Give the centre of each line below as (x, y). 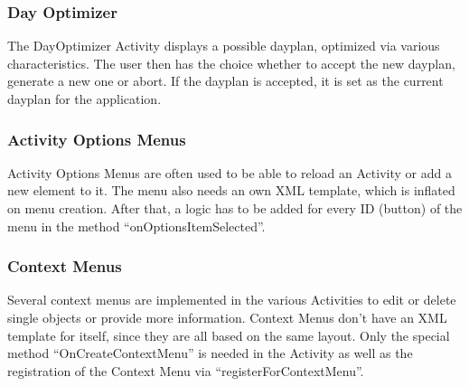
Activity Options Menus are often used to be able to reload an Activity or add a (230, 172)
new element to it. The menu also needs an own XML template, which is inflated (231, 190)
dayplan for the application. (84, 99)
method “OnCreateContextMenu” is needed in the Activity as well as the (210, 353)
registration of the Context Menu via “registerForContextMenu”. (186, 370)
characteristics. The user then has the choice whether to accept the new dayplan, (231, 63)
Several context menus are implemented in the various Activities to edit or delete (232, 300)
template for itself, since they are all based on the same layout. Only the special (229, 335)
